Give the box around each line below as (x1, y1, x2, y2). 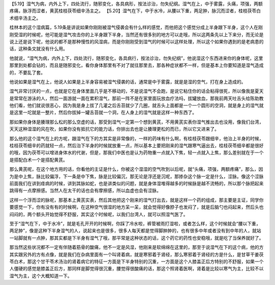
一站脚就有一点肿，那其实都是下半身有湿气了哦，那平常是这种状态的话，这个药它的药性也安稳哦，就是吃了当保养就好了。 (9, 235, 264, 241)
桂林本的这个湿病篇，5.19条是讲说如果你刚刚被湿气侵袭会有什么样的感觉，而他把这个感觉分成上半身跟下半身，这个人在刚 (9, 24, 263, 31)
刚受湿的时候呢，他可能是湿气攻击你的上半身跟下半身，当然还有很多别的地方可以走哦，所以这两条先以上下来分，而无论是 (9, 31, 264, 38)
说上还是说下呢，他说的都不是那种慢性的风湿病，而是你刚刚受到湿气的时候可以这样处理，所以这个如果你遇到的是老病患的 (9, 38, 264, 44)
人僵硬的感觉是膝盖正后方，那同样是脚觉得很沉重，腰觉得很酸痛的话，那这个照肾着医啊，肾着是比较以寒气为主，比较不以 (9, 266, 264, 272)
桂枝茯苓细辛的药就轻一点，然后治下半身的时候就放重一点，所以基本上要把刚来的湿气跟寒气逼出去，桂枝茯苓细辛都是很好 (9, 143, 264, 149)
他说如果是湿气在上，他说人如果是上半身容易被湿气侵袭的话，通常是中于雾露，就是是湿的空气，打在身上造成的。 (9, 79, 246, 85)
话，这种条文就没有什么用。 (9, 46, 68, 52)
